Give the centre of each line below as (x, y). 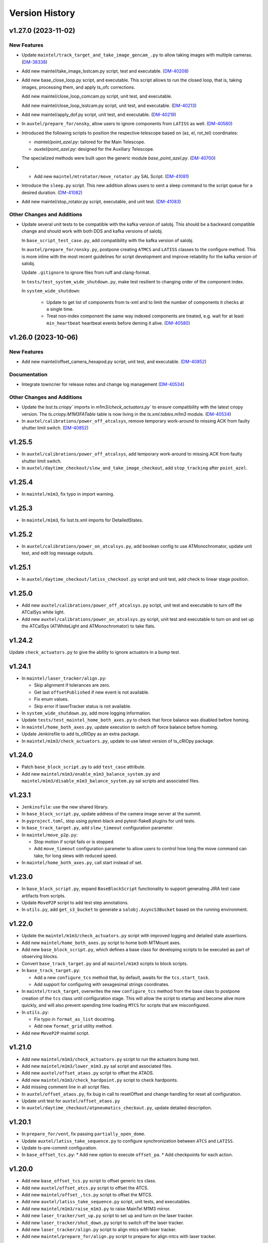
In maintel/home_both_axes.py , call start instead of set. (82, 863)
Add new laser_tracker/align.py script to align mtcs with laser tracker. (99, 1230)
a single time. (60, 309)
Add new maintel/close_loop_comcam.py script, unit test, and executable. (97, 96)
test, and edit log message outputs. (58, 553)
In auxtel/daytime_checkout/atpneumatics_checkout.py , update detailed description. (117, 1108)
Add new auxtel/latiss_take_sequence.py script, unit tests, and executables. (106, 1202)
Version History (42, 13)
